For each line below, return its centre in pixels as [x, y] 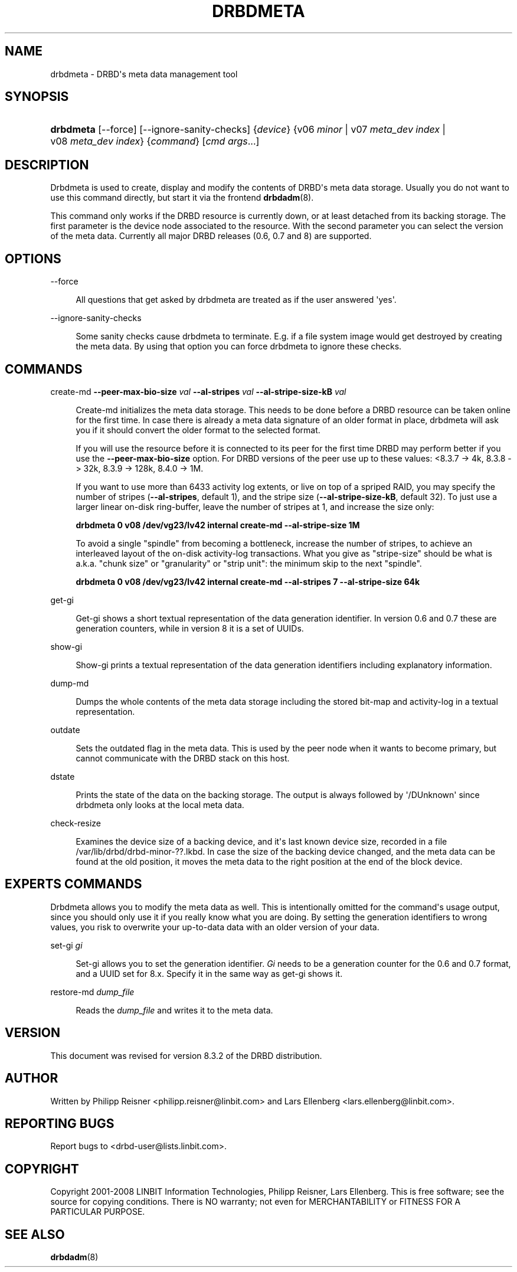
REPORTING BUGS [60, 1123]
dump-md [70, 683]
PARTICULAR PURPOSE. [98, 1212]
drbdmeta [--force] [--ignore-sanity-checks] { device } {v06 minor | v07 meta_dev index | [248, 130]
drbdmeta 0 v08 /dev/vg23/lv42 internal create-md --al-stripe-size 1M [218, 525]
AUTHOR [32, 1078]
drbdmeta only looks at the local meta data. [160, 805]
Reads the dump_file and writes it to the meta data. [174, 1010]
